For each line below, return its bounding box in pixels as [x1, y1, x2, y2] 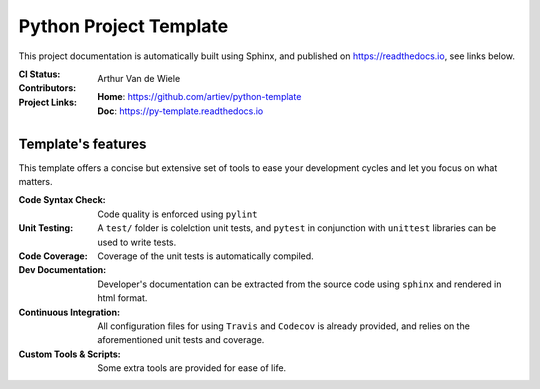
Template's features [18, 135, 147, 152]
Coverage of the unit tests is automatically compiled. [97, 250, 314, 262]
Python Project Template [18, 15, 229, 37]
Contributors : [18, 82, 77, 94]
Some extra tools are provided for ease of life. [97, 362, 287, 374]
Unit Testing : [18, 222, 74, 234]
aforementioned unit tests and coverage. [97, 334, 265, 346]
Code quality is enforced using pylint [97, 208, 258, 220]
